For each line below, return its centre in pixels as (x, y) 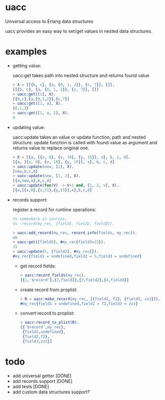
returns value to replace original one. (51, 148)
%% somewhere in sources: (40, 219)
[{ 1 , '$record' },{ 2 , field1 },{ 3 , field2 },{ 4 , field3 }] (74, 280)
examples (26, 52)
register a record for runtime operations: (54, 210)
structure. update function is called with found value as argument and (85, 142)
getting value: (27, 65)
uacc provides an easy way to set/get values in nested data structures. (79, 31)
